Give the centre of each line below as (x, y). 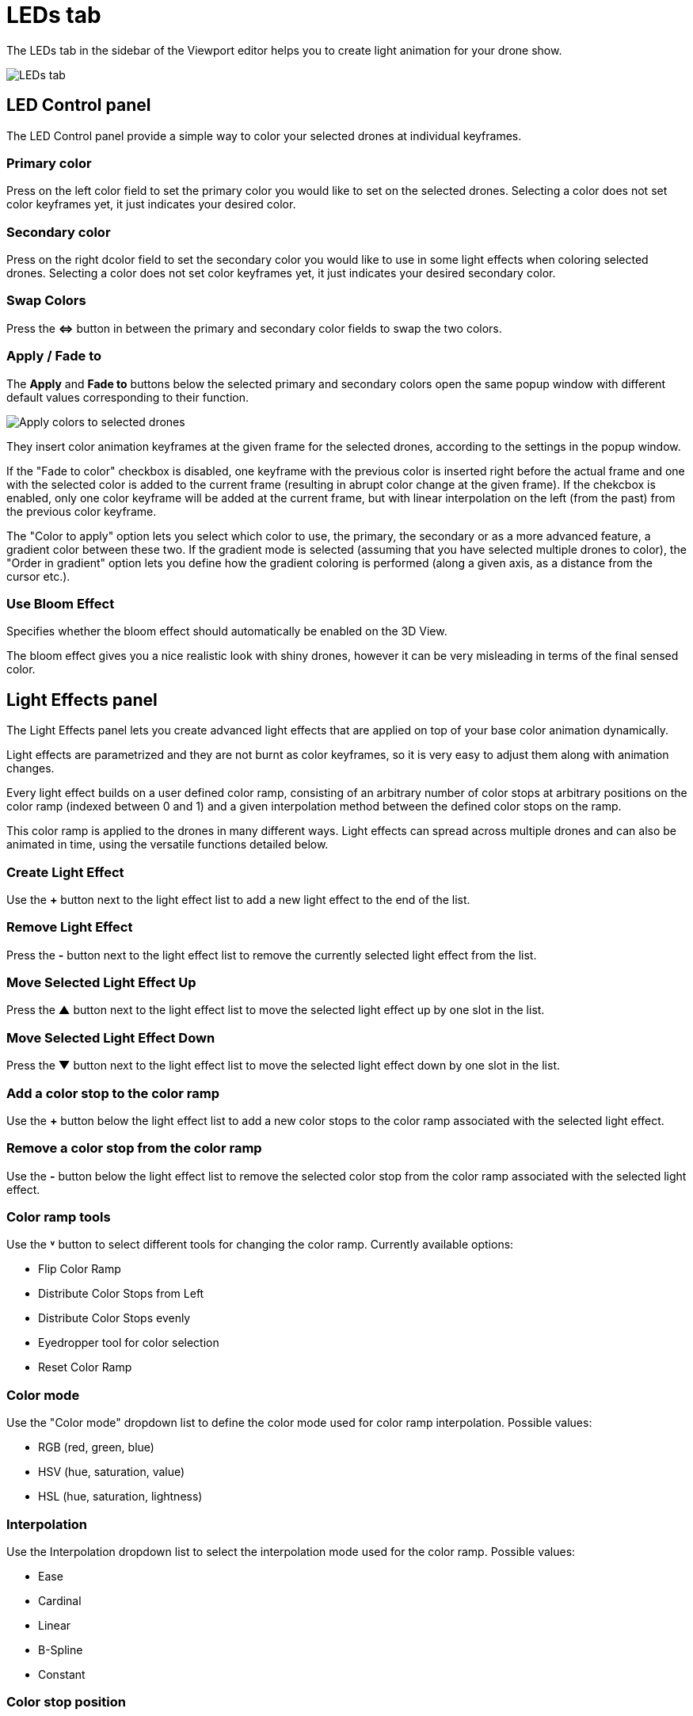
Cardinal (60, 1600)
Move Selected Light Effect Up (101, 983)
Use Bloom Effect (61, 603)
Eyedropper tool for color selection (129, 1343)
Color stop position (66, 1702)
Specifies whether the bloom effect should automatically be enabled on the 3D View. (227, 631)
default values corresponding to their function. (128, 397)
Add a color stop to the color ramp (113, 1093)
